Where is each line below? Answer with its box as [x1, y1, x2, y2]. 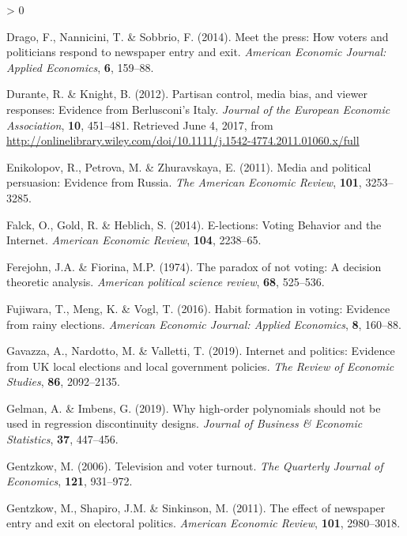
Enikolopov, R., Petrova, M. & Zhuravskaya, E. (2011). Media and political [6, 158, 371, 175]
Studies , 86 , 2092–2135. [6, 373, 120, 390]
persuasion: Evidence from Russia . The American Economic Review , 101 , [6, 174, 362, 191]
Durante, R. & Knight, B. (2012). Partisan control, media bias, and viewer [6, 85, 367, 102]
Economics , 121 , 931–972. [6, 473, 133, 489]
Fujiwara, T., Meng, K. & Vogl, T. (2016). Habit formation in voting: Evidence [6, 300, 390, 316]
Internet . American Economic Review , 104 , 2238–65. [6, 232, 262, 248]
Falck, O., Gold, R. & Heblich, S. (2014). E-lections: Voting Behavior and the [6, 216, 382, 232]
